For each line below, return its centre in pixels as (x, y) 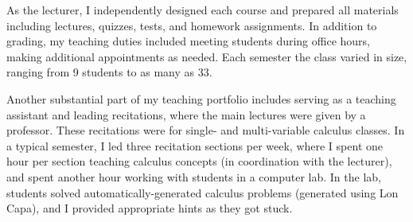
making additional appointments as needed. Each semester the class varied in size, (207, 56)
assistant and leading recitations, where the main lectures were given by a (186, 114)
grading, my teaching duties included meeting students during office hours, (189, 41)
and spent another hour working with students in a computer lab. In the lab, (194, 176)
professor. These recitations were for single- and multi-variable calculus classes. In (206, 130)
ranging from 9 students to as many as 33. (109, 72)
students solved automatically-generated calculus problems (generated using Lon (203, 192)
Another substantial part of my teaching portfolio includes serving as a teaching (201, 98)
